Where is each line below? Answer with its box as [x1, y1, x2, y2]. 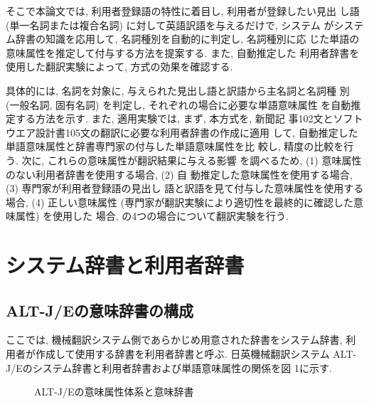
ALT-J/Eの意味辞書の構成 [6, 299, 194, 321]
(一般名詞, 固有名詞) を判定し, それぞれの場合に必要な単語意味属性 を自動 [6, 97, 351, 112]
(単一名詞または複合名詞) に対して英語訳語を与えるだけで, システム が [6, 17, 334, 32]
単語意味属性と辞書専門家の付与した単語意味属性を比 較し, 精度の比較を [6, 139, 344, 154]
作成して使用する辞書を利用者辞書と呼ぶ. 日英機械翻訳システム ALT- [35, 346, 357, 361]
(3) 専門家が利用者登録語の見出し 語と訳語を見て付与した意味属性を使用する [6, 181, 364, 196]
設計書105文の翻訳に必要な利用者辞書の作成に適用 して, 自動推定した [35, 124, 358, 139]
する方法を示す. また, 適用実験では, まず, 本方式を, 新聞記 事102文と [15, 111, 333, 126]
